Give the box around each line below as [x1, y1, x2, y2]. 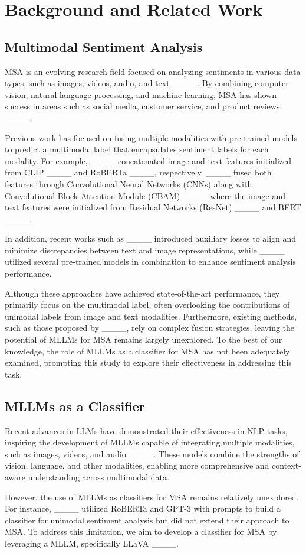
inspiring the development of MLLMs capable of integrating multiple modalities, [5, 436, 295, 448]
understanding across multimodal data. [28, 471, 169, 483]
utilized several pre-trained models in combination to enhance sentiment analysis [5, 255, 296, 268]
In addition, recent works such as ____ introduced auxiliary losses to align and [5, 232, 297, 245]
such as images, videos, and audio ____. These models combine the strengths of [5, 447, 300, 460]
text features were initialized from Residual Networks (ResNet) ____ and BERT [5, 201, 301, 213]
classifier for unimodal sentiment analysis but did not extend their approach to [5, 513, 289, 526]
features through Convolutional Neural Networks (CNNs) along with [5, 177, 252, 190]
